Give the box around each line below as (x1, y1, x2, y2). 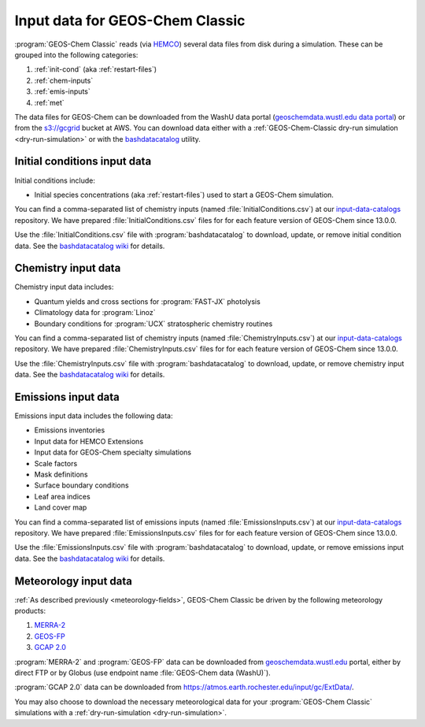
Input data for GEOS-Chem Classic (14, 12, 246, 29)
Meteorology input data (14, 574, 133, 588)
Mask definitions (34, 469, 88, 480)
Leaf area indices (34, 491, 91, 501)
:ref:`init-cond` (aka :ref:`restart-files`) (34, 65, 157, 74)
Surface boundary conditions (34, 480, 129, 490)
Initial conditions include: (14, 176, 96, 185)
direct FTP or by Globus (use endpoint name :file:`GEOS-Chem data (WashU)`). (14, 668, 271, 677)
